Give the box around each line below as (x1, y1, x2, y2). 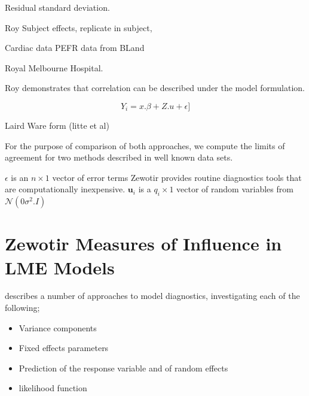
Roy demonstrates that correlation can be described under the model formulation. (5, 81, 305, 94)
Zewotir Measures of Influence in (5, 231, 282, 256)
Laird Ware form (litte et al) (5, 119, 109, 131)
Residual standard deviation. (5, 1, 110, 13)
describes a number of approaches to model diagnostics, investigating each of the (5, 289, 300, 302)
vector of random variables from (176, 183, 293, 195)
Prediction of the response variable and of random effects (19, 361, 228, 374)
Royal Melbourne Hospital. (5, 61, 103, 74)
